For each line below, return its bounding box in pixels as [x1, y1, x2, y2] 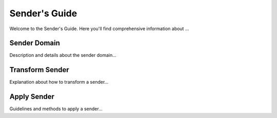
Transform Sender [9, 65, 69, 74]
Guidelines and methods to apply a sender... [9, 106, 103, 112]
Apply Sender [9, 92, 55, 101]
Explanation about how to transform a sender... [9, 79, 109, 85]
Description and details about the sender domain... [9, 52, 116, 58]
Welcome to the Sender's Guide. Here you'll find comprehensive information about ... [9, 26, 189, 32]
